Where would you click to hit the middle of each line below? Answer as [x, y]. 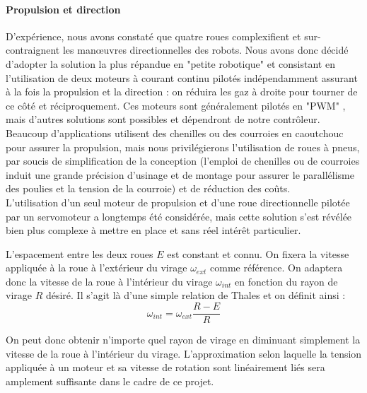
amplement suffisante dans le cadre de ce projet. [110, 381]
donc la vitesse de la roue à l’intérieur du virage [109, 281]
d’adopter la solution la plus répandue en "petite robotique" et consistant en [170, 63]
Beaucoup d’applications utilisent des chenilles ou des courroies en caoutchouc [175, 133]
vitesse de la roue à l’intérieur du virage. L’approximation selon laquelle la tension [184, 353]
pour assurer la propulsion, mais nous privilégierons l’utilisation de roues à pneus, [183, 147]
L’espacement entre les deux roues [80, 253]
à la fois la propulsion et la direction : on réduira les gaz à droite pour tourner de [182, 92]
